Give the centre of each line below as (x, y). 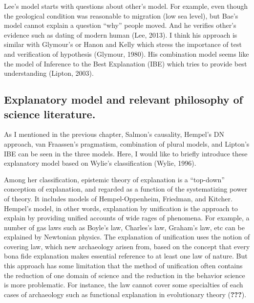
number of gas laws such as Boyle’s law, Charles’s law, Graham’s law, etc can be (124, 227)
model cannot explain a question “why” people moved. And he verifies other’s (120, 25)
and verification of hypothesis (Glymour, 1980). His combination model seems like (127, 54)
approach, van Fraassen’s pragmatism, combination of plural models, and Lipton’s (127, 143)
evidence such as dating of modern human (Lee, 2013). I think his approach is (121, 34)
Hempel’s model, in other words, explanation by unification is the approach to (121, 208)
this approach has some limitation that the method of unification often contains (123, 266)
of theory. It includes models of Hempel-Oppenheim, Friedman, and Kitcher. (118, 198)
